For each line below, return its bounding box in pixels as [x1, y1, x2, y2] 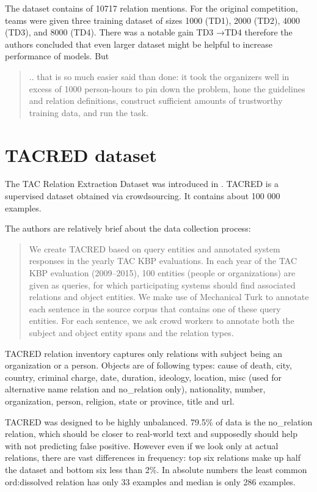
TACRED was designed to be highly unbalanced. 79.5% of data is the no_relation [5, 415, 313, 428]
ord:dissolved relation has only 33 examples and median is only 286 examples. [5, 475, 296, 488]
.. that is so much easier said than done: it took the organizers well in [29, 70, 290, 83]
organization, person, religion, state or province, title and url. [5, 394, 235, 407]
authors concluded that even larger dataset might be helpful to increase [5, 37, 272, 50]
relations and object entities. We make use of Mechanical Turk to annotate [29, 290, 309, 303]
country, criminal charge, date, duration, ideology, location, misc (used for [5, 370, 282, 383]
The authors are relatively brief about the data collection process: [5, 222, 251, 235]
